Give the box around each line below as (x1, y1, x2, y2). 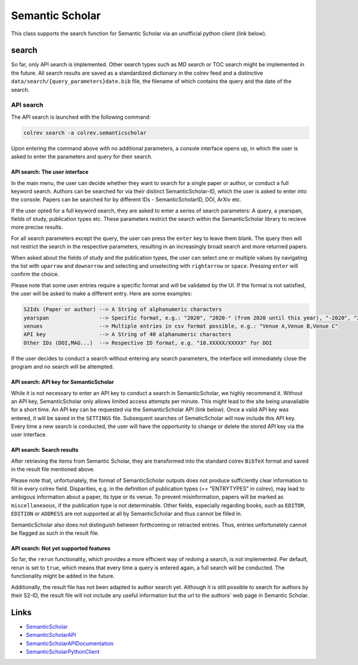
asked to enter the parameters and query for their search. (11, 153, 153, 161)
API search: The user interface (11, 168, 89, 176)
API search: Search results (11, 447, 79, 454)
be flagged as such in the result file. (11, 529, 100, 537)
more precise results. (11, 224, 63, 231)
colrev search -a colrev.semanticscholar (23, 129, 147, 136)
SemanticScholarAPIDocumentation (26, 639, 114, 647)
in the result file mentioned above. (11, 466, 95, 473)
